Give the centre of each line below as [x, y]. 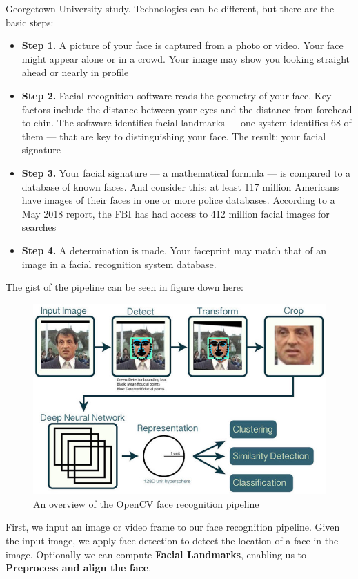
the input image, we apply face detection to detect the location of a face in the [172, 540]
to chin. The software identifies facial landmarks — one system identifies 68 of [187, 123]
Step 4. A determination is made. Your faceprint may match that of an [174, 250]
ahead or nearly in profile [75, 72]
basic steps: [30, 22]
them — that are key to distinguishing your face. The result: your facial [174, 136]
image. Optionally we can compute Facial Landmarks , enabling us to [156, 554]
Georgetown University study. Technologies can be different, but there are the [170, 8]
